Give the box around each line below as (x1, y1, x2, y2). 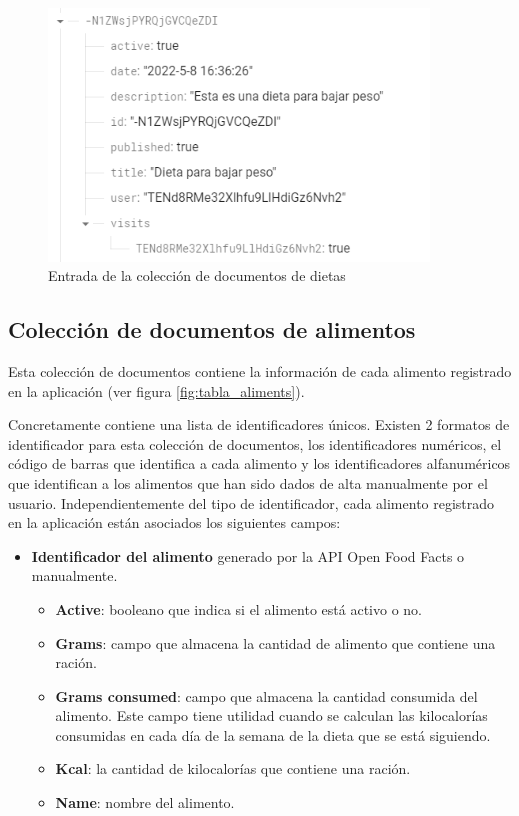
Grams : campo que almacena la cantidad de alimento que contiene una (55, 632, 496, 653)
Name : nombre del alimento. (55, 792, 235, 813)
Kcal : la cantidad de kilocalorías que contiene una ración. (55, 758, 411, 779)
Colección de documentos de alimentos (8, 314, 416, 345)
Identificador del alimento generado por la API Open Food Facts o (31, 545, 465, 566)
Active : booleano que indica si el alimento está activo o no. (55, 598, 422, 619)
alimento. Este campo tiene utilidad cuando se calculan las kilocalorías (55, 705, 488, 726)
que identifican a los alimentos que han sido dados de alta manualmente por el (8, 472, 488, 493)
